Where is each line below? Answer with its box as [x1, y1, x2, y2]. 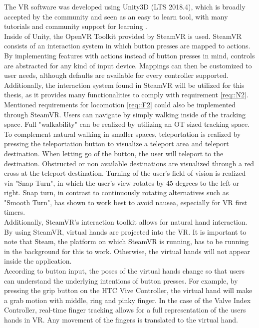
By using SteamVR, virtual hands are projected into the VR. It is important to [4, 226, 247, 237]
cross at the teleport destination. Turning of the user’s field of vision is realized [4, 168, 246, 178]
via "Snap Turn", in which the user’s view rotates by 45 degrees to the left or [4, 177, 240, 188]
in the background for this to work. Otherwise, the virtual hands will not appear [4, 246, 251, 256]
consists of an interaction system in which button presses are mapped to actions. [4, 40, 251, 51]
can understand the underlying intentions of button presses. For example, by [4, 275, 238, 286]
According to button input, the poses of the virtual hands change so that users [4, 266, 245, 276]
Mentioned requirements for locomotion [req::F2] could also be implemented [4, 99, 236, 109]
